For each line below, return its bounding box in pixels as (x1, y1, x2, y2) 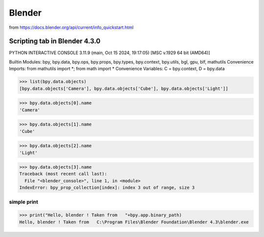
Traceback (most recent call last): (19, 171, 108, 177)
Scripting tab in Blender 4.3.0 (9, 37, 101, 45)
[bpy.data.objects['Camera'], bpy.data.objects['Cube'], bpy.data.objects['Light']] (19, 86, 228, 91)
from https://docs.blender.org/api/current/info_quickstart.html (9, 24, 134, 30)
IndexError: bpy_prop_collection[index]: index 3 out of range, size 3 (19, 185, 195, 191)
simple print (9, 198, 39, 205)
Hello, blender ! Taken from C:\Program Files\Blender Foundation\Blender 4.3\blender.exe (19, 219, 249, 225)
